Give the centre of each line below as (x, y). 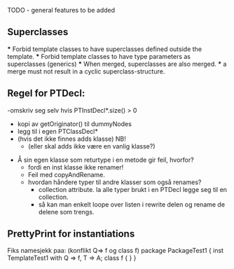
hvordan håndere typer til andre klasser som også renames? (115, 182)
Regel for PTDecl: (46, 94)
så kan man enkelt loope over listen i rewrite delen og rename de (132, 204)
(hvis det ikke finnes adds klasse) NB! (71, 139)
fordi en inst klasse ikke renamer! (76, 167)
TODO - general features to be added (61, 10)
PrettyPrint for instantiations (71, 234)
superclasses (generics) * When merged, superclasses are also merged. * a (117, 64)
